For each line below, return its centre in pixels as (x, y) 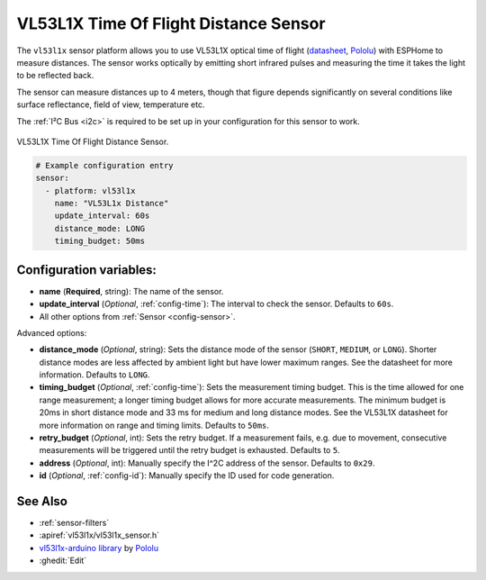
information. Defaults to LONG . (94, 375)
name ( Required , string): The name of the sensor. (131, 291)
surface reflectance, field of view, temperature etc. (111, 104)
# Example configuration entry (105, 165)
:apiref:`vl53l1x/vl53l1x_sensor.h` (99, 535)
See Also (42, 501)
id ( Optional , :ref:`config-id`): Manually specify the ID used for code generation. (187, 476)
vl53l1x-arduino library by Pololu (99, 548)
